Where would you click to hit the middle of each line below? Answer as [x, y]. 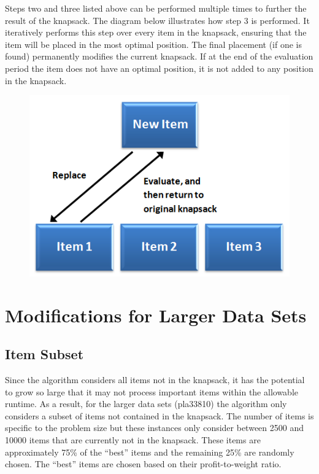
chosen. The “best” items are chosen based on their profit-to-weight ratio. [143, 464]
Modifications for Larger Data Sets [156, 315]
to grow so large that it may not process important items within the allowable [152, 391]
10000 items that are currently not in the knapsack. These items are [133, 440]
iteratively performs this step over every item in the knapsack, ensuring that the [156, 32]
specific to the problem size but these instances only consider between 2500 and [154, 428]
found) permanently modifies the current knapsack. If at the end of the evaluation [159, 56]
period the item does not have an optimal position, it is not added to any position [159, 68]
